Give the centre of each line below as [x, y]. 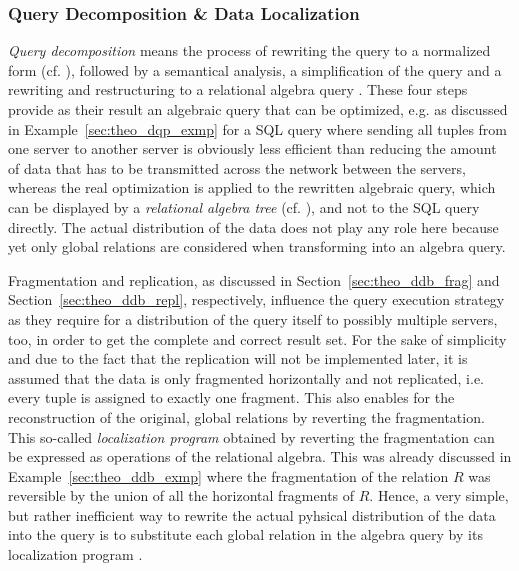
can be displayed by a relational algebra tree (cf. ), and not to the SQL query [244, 206]
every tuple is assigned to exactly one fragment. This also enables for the [231, 397]
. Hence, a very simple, [439, 495]
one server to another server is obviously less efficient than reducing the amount [252, 148]
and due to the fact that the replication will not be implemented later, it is [238, 358]
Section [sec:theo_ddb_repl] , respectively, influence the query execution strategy [256, 299]
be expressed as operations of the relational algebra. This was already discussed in [260, 456]
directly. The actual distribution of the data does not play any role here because [253, 226]
